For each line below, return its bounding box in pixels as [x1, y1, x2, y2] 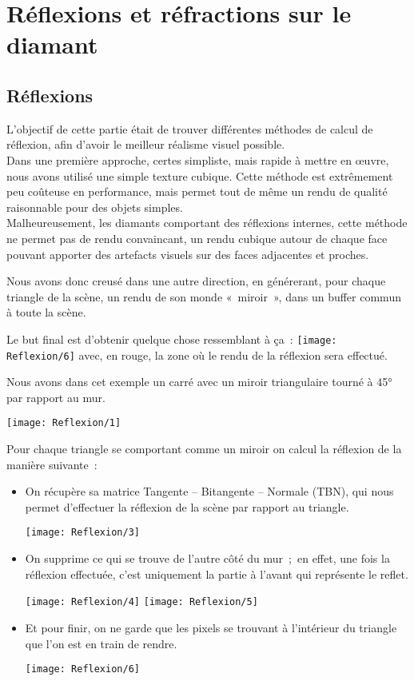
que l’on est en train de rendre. [25, 635, 177, 651]
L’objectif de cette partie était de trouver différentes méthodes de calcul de [6, 120, 373, 137]
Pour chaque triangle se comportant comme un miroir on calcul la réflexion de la [6, 440, 402, 457]
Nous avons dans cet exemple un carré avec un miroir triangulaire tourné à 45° [6, 373, 392, 390]
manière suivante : [6, 456, 98, 472]
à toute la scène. [6, 304, 86, 321]
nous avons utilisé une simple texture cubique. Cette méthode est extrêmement [6, 167, 393, 184]
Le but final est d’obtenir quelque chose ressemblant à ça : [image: [6, 330, 337, 347]
